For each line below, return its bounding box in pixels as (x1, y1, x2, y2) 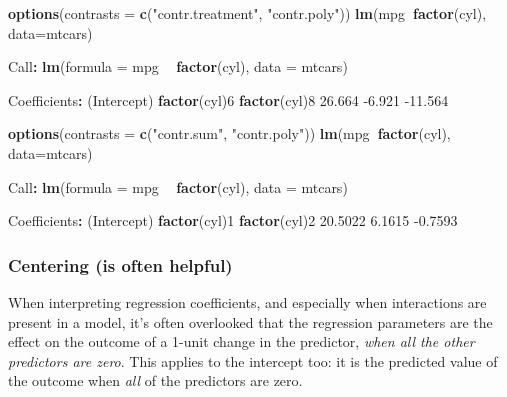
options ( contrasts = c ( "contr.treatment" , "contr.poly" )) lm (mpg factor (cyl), (8, 3, 487, 23)
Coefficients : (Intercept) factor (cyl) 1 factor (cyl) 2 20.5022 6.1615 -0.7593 (8, 210, 458, 231)
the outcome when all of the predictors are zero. (8, 370, 303, 391)
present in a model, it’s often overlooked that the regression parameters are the (8, 311, 493, 332)
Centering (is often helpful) (8, 252, 233, 277)
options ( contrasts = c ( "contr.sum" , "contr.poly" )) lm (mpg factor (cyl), (8, 123, 451, 144)
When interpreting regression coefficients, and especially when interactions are (8, 291, 487, 312)
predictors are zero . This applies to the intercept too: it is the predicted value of (8, 350, 498, 371)
